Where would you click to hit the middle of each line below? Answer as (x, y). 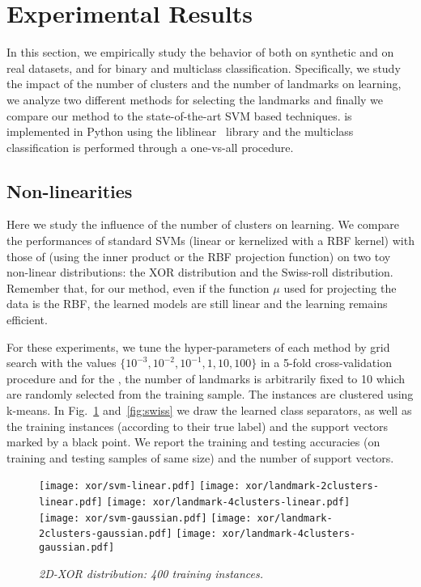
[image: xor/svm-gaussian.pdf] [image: (145, 518)
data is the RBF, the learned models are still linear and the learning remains (197, 304)
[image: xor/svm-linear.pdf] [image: (140, 486)
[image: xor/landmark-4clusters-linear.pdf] (228, 503)
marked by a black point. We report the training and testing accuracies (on (193, 442)
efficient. (27, 320)
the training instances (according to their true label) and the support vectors (198, 426)
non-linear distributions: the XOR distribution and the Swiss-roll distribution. (200, 272)
